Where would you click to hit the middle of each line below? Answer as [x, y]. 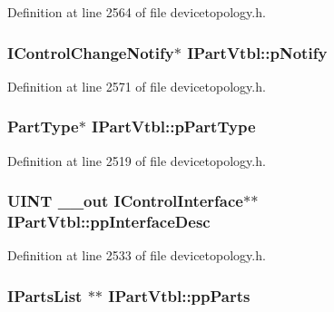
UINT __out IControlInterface [125, 201]
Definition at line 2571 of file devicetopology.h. [137, 86]
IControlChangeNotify [91, 52]
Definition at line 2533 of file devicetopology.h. [137, 255]
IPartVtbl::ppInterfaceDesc [109, 222]
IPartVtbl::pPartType [174, 127]
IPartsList [45, 295]
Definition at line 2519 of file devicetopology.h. [137, 160]
